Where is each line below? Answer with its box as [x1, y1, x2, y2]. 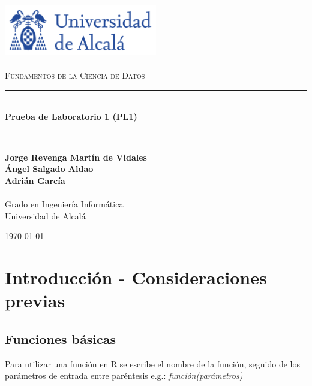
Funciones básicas [5, 329, 116, 348]
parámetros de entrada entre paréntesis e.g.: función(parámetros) [5, 369, 243, 382]
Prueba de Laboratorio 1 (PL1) [5, 110, 137, 122]
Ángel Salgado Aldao [5, 162, 94, 175]
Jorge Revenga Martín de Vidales [5, 150, 147, 163]
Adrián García [5, 174, 65, 186]
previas [5, 288, 65, 313]
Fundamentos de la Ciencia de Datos [5, 69, 145, 82]
